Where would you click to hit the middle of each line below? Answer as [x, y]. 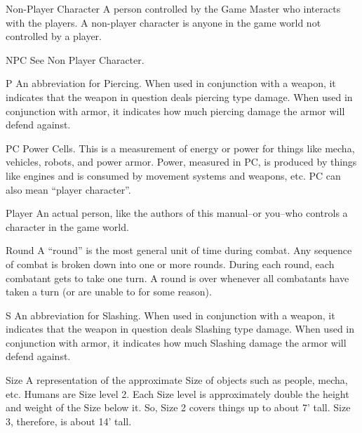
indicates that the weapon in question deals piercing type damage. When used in [179, 96]
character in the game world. [67, 226]
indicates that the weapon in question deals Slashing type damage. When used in [180, 329]
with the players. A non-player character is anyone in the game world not [163, 22]
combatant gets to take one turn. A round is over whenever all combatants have [177, 278]
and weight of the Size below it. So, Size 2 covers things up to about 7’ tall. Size [178, 407]
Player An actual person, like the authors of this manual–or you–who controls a [177, 213]
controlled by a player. [54, 36]
